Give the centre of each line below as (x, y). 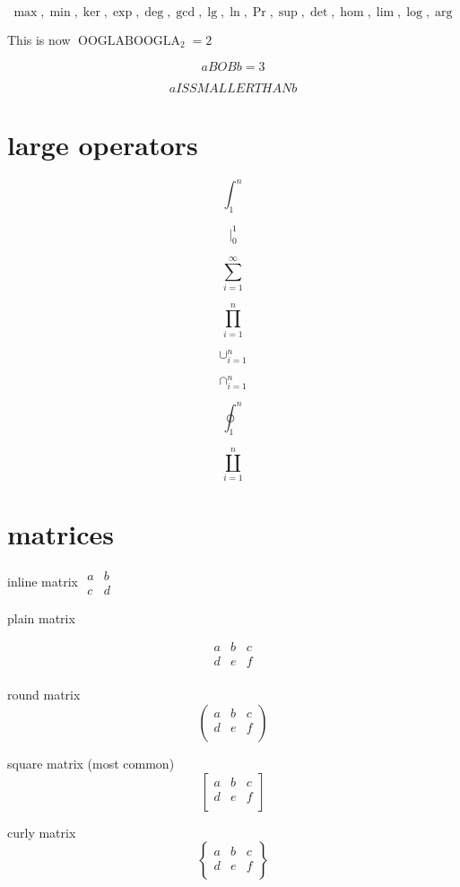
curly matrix (42, 832)
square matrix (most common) (91, 763)
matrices (61, 533)
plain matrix (41, 617)
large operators (103, 144)
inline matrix (43, 581)
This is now (39, 39)
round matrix (44, 695)
